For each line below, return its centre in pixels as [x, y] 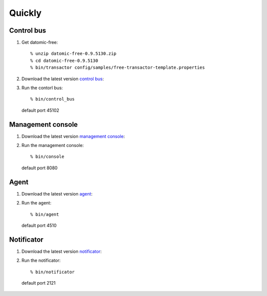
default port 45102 [40, 110]
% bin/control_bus [53, 99]
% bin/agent [45, 214]
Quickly [25, 13]
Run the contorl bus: [42, 88]
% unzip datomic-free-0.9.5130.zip [73, 54]
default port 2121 [39, 283]
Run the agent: [36, 203]
